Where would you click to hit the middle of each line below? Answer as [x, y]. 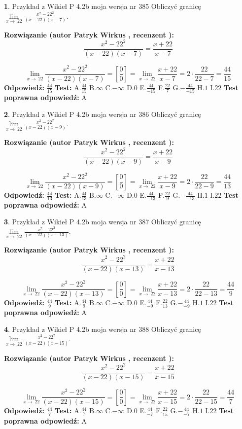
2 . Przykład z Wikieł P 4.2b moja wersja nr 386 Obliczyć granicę [103, 114]
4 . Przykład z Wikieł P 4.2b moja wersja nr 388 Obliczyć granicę [103, 329]
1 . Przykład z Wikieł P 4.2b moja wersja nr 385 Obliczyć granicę [103, 6]
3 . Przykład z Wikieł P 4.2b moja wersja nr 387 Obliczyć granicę [103, 221]
